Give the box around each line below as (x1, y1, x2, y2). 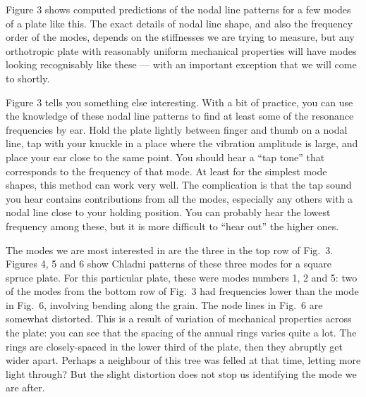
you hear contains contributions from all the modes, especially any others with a (6, 191, 353, 206)
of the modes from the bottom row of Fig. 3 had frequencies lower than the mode (6, 284, 359, 298)
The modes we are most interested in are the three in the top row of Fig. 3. (6, 242, 334, 257)
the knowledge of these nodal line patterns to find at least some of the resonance (6, 108, 354, 123)
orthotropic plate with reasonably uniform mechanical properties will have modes (6, 43, 357, 58)
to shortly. (6, 70, 50, 85)
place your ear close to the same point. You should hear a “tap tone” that (6, 149, 325, 164)
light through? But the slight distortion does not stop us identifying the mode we (6, 366, 357, 381)
